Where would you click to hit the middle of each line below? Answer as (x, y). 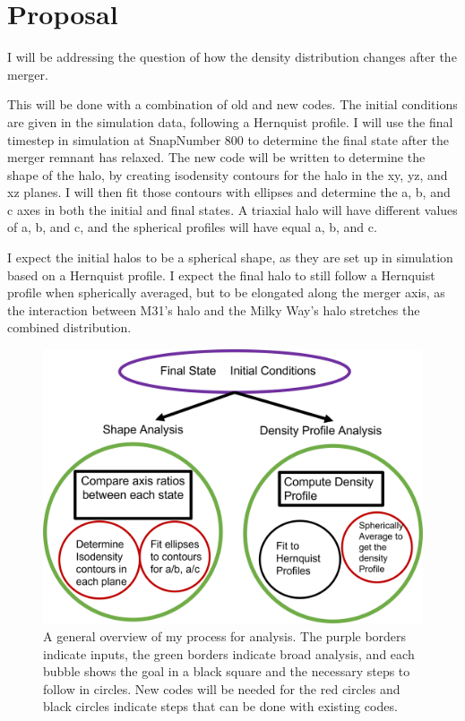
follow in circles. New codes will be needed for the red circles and (222, 688)
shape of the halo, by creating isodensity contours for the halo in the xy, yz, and (228, 174)
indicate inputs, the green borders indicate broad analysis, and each (229, 653)
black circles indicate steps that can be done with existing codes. (220, 706)
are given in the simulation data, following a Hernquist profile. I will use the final (230, 121)
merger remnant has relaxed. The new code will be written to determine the (216, 157)
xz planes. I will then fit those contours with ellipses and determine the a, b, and (229, 192)
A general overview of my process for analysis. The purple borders (225, 636)
